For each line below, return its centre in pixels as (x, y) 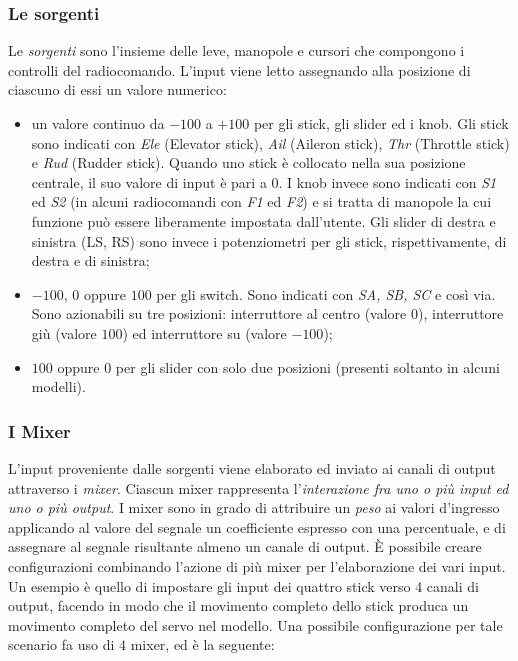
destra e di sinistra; (90, 260)
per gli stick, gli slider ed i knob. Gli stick (381, 123)
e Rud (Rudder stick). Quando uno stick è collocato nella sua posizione (248, 162)
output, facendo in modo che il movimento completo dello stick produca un (238, 605)
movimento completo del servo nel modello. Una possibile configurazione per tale (255, 624)
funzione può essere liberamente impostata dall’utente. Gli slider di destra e (263, 220)
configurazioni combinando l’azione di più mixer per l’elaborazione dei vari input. (257, 565)
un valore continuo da (98, 123)
